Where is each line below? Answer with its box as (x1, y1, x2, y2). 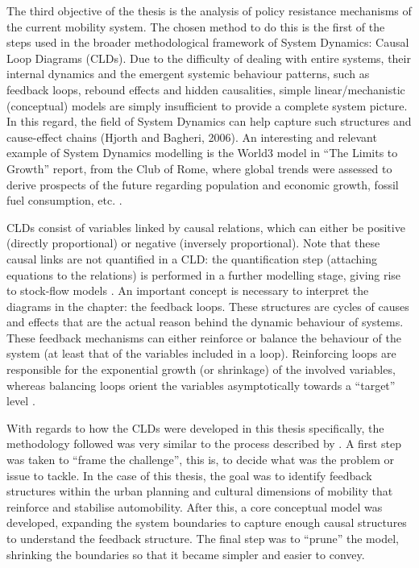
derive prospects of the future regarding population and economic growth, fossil (6, 176, 399, 193)
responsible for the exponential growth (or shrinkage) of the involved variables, (6, 361, 396, 378)
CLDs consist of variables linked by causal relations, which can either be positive (6, 218, 405, 235)
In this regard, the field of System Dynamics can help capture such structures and (6, 113, 412, 130)
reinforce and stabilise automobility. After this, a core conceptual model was (6, 498, 383, 515)
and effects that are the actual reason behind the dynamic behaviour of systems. (6, 313, 404, 330)
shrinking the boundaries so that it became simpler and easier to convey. (6, 545, 365, 562)
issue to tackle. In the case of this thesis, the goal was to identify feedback (6, 466, 372, 483)
